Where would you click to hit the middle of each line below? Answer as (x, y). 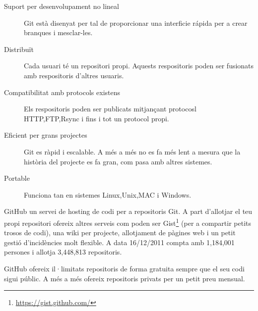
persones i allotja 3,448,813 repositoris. (63, 252)
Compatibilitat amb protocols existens (62, 92)
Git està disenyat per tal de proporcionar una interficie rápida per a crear (136, 23)
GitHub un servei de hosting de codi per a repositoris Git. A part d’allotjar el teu (128, 211)
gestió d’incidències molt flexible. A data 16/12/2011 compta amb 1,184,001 (119, 242)
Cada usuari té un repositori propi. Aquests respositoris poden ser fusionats (139, 66)
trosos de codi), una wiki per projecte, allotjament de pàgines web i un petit (120, 233)
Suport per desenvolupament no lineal (62, 6)
